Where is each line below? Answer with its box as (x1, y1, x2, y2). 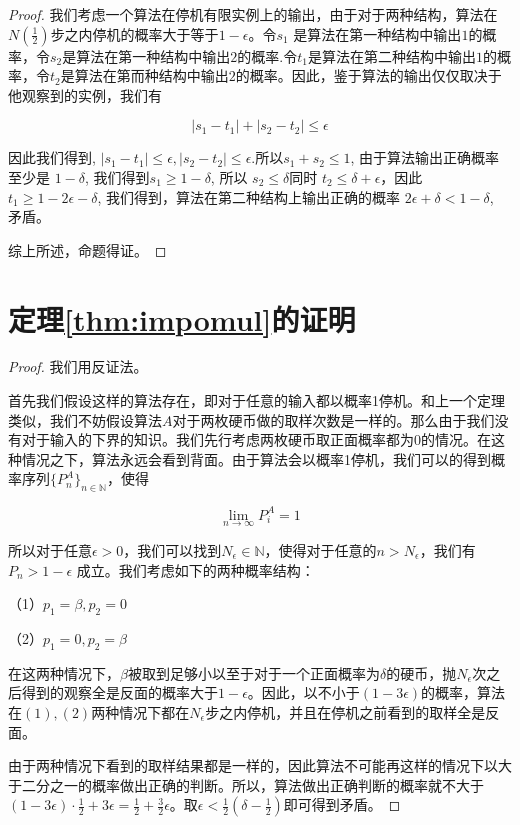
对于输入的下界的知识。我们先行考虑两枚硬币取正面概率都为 (21, 429, 414, 450)
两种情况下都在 (91, 701, 190, 722)
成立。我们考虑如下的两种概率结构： (76, 559, 315, 580)
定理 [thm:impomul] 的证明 (8, 298, 356, 339)
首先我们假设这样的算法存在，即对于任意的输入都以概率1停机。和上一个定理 (8, 390, 505, 411)
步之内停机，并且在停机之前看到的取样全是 (205, 701, 486, 722)
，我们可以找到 (123, 539, 222, 560)
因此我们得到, (8, 147, 96, 168)
